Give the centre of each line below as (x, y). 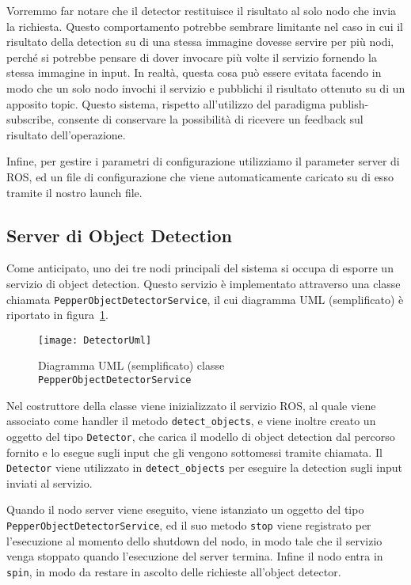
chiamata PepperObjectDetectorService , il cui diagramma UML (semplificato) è (205, 299)
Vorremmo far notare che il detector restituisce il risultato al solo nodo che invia (202, 10)
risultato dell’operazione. (66, 134)
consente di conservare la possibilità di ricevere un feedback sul (211, 119)
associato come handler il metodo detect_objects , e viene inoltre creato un (191, 421)
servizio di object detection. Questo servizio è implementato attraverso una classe (204, 283)
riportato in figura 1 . (57, 315)
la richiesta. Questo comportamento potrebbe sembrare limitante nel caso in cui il (205, 26)
